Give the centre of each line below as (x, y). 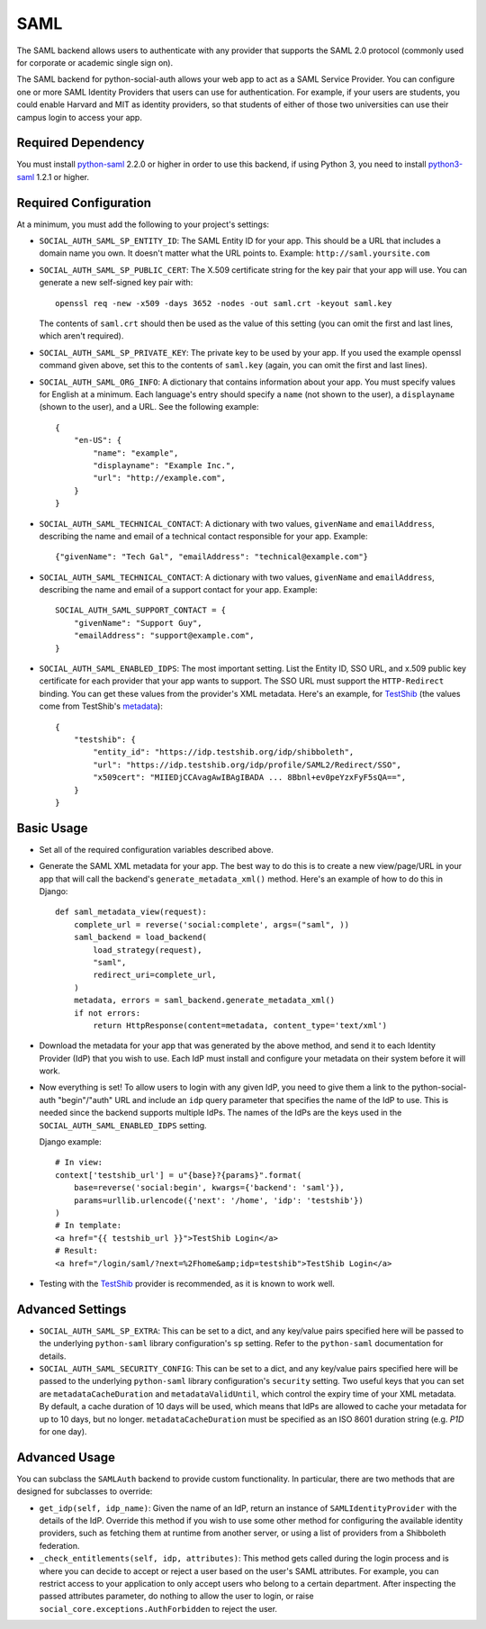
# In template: (89, 1226)
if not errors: (107, 1013)
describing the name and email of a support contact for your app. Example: (179, 590)
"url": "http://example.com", (160, 478)
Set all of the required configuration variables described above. (156, 849)
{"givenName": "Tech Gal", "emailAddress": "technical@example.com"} (212, 557)
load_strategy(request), (148, 950)
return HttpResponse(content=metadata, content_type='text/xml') (240, 1025)
